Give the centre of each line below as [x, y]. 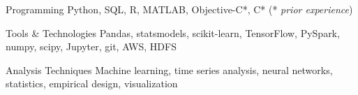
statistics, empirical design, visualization [92, 83]
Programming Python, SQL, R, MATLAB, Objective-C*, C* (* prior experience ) [179, 9]
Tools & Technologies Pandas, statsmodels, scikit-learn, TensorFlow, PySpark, [173, 32]
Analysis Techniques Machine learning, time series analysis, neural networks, [169, 70]
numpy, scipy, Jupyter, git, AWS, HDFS [91, 46]
